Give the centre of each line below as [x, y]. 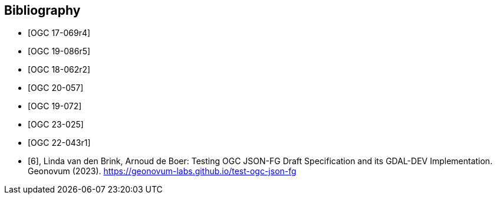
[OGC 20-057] [56, 88]
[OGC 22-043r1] [59, 143]
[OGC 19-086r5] [59, 51]
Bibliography [42, 10]
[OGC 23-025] [56, 125]
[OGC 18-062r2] [59, 70]
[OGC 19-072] [55, 106]
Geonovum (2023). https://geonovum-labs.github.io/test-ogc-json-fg [162, 171]
